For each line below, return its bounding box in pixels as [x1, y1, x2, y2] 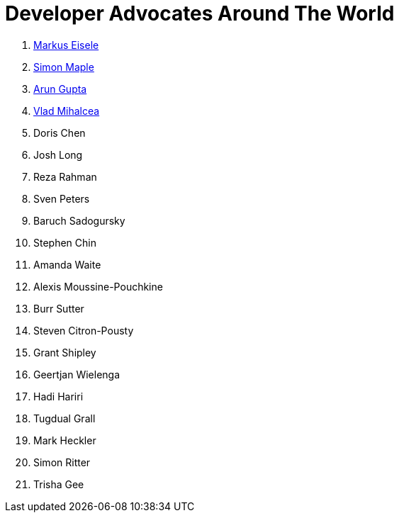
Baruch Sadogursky [33, 214, 125, 227]
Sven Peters [33, 192, 90, 205]
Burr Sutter [33, 302, 84, 315]
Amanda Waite [33, 258, 101, 271]
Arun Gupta [33, 82, 87, 95]
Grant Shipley [33, 346, 96, 359]
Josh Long [33, 148, 83, 161]
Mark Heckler [33, 434, 96, 446]
